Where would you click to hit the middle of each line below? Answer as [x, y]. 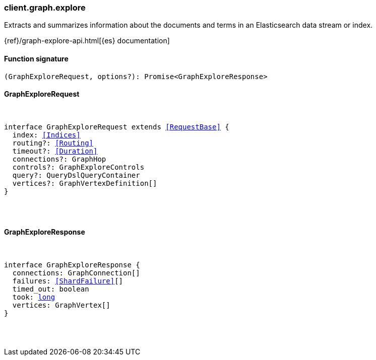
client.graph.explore [45, 8]
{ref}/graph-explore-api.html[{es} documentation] [87, 41]
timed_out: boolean [51, 289]
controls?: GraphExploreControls [78, 167]
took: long [34, 297]
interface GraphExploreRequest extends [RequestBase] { [117, 127]
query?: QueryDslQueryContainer [76, 175]
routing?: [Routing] [53, 143]
